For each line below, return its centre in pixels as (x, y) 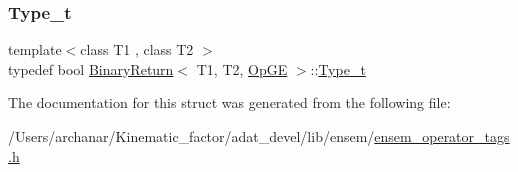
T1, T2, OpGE (242, 68)
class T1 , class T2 (137, 49)
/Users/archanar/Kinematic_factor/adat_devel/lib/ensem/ (191, 136)
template (35, 49)
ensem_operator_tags (442, 136)
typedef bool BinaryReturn (91, 68)
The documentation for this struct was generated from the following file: (229, 102)
